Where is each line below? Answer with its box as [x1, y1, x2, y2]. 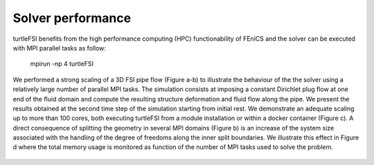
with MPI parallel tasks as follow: [12, 43, 107, 52]
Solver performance [12, 10, 132, 26]
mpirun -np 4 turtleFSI [30, 59, 93, 68]
